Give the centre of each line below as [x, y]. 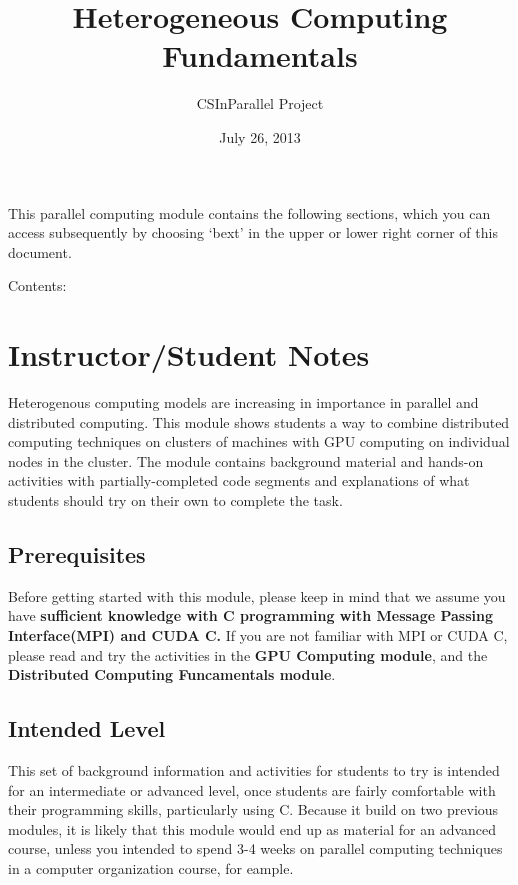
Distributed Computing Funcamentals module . [172, 674]
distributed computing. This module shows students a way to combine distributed [259, 421]
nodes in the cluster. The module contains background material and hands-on [246, 460]
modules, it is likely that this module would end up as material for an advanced [252, 828]
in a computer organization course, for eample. [151, 867]
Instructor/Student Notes [189, 354]
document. [40, 251]
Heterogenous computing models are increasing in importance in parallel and [243, 402]
